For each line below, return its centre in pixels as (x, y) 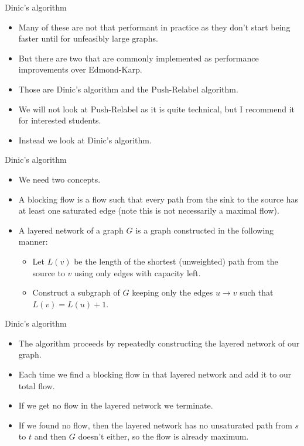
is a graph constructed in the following (205, 230)
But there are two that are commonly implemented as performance (139, 58)
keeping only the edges (173, 292)
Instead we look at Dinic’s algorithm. (85, 140)
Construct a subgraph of (76, 292)
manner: (33, 241)
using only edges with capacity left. (138, 272)
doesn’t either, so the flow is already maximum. (163, 436)
